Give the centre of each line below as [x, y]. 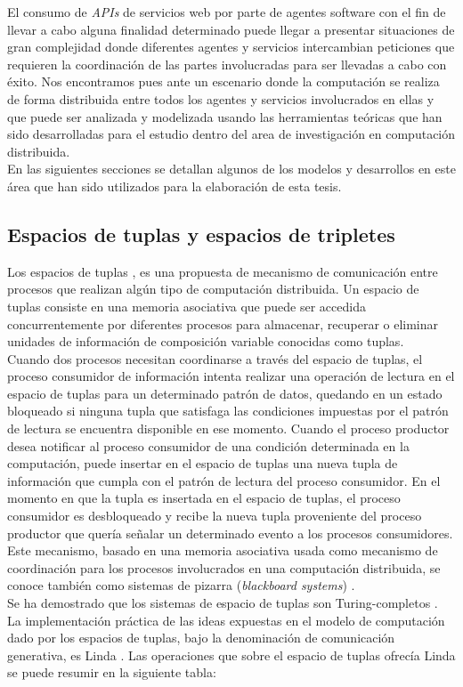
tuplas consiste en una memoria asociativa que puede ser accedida [187, 306]
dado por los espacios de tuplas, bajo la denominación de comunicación [201, 638]
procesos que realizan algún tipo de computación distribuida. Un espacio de [213, 289]
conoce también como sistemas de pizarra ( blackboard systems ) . [181, 585]
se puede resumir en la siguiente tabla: [112, 672]
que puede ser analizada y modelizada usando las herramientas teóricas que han [225, 116]
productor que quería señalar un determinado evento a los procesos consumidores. [230, 533]
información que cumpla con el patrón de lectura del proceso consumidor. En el [224, 480]
